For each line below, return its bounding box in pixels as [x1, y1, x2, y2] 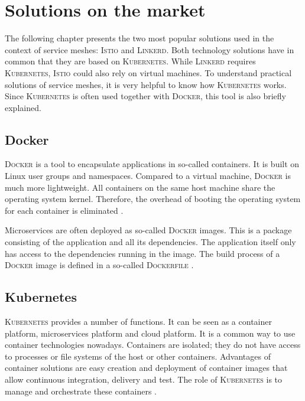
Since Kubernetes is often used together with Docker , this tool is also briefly [5, 90, 286, 102]
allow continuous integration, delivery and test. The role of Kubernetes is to [5, 373, 283, 385]
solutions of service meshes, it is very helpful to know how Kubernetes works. [5, 78, 287, 90]
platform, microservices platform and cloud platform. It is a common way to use [5, 327, 296, 339]
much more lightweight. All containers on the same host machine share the [5, 181, 275, 193]
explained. [5, 101, 41, 113]
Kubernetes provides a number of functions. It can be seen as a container [5, 315, 272, 328]
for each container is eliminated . [5, 204, 124, 216]
